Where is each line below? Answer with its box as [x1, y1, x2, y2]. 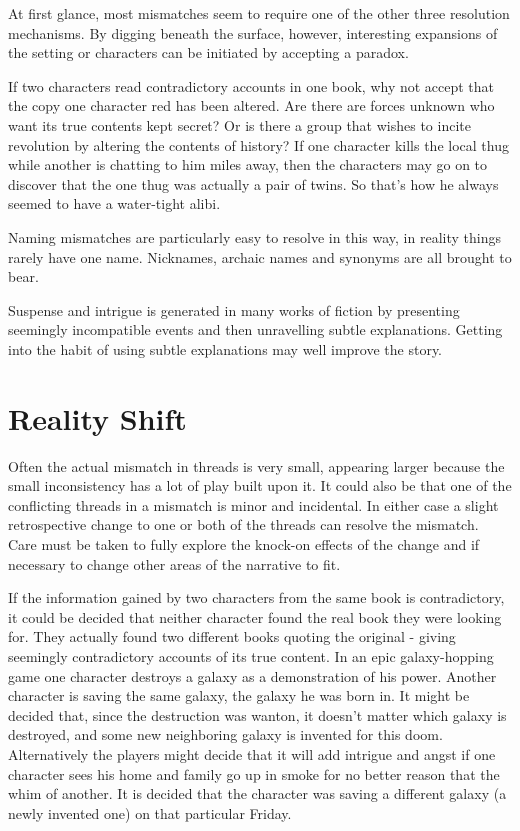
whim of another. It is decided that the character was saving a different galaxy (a [8, 783, 507, 804]
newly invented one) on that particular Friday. [8, 802, 292, 823]
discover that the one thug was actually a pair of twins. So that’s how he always [8, 173, 499, 194]
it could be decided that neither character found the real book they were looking [8, 606, 502, 627]
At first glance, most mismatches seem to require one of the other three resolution [8, 3, 510, 23]
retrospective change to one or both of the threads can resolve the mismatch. [8, 514, 479, 535]
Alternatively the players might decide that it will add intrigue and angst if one [8, 743, 496, 764]
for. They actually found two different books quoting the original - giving [8, 626, 456, 647]
